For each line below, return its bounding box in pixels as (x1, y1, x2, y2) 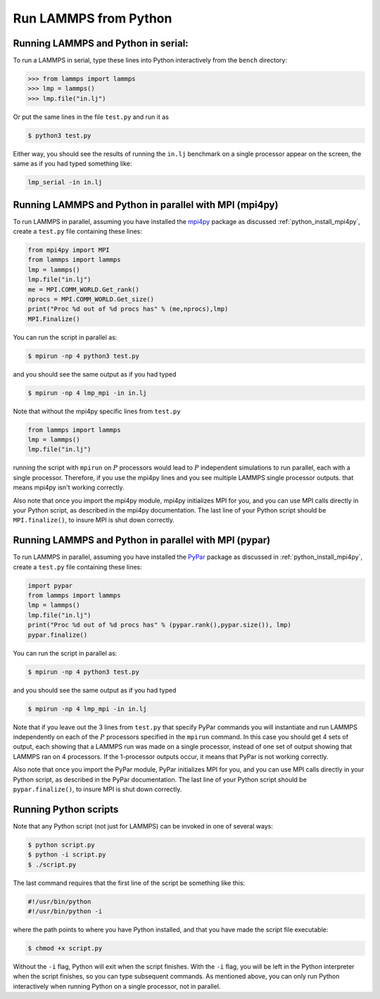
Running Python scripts (13, 803, 119, 815)
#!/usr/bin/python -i (27, 907, 103, 915)
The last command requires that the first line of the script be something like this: (13, 879, 246, 887)
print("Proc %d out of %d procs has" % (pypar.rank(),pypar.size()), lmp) (27, 621, 292, 629)
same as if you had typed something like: (13, 159, 132, 168)
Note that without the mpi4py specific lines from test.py (13, 407, 181, 415)
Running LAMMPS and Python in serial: (13, 37, 189, 49)
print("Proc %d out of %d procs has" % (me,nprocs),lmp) (27, 305, 229, 313)
